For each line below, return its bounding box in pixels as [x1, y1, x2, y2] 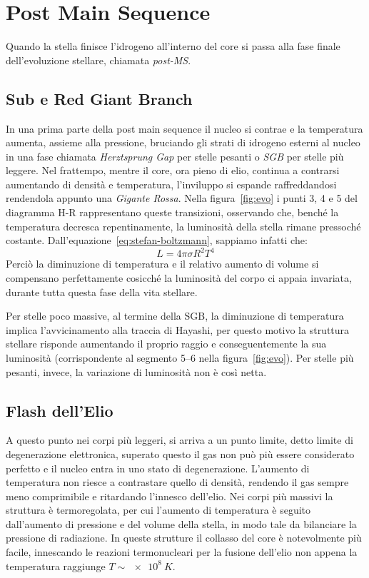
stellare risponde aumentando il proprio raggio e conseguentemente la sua [6, 336, 327, 351]
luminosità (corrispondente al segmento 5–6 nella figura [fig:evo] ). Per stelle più [6, 350, 354, 365]
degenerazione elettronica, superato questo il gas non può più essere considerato [6, 446, 355, 461]
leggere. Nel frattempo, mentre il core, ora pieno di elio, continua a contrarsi [6, 163, 340, 178]
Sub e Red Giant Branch [6, 87, 193, 109]
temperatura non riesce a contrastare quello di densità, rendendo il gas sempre [6, 475, 349, 490]
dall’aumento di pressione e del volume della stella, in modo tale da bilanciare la [6, 516, 357, 531]
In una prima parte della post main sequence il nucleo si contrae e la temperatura [6, 121, 363, 136]
